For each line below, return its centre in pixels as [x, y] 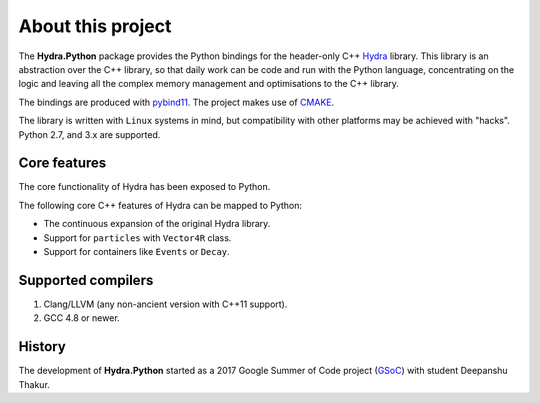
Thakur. [34, 384]
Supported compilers [86, 280]
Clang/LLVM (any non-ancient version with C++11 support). [165, 304]
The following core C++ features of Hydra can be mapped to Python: [160, 205]
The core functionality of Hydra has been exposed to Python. [144, 187]
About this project [95, 26]
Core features [62, 163]
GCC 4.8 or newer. [81, 318]
